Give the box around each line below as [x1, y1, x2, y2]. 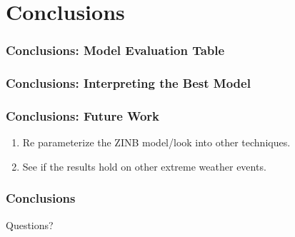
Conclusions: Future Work [6, 106, 160, 124]
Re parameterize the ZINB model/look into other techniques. [22, 135, 291, 150]
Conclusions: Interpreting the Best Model [6, 74, 251, 92]
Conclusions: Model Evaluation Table [6, 41, 225, 59]
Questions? [6, 217, 54, 232]
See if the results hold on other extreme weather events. [22, 158, 266, 173]
